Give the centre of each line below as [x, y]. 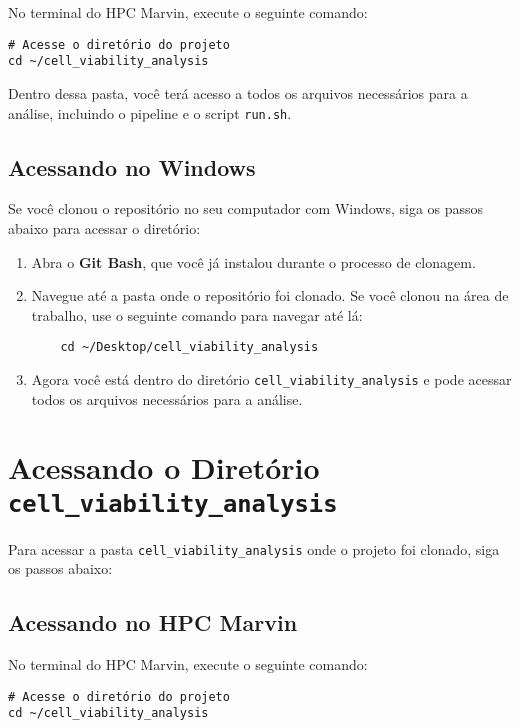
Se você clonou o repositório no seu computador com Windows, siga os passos [246, 208]
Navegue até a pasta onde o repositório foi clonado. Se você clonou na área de [270, 295]
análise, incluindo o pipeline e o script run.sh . [150, 112]
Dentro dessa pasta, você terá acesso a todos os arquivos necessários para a [238, 92]
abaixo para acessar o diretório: [104, 227]
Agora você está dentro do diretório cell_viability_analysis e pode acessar [271, 378]
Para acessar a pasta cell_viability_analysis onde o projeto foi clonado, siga [254, 548]
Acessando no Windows [132, 166]
